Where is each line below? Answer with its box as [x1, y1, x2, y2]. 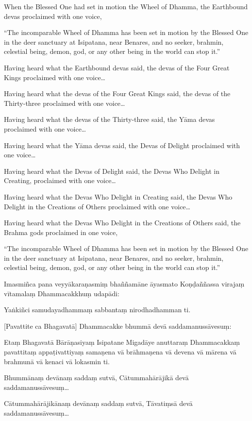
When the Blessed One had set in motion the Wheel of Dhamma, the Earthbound [4, 1, 248, 11]
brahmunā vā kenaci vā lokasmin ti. [4, 356, 110, 366]
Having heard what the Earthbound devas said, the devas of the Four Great [4, 62, 230, 72]
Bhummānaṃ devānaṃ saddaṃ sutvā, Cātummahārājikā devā [4, 372, 189, 383]
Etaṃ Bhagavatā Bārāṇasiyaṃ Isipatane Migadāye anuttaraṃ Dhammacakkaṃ [4, 337, 240, 347]
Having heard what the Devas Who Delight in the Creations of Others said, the [4, 218, 241, 228]
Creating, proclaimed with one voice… [4, 175, 116, 185]
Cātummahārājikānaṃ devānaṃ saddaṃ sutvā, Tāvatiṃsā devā [4, 398, 193, 408]
